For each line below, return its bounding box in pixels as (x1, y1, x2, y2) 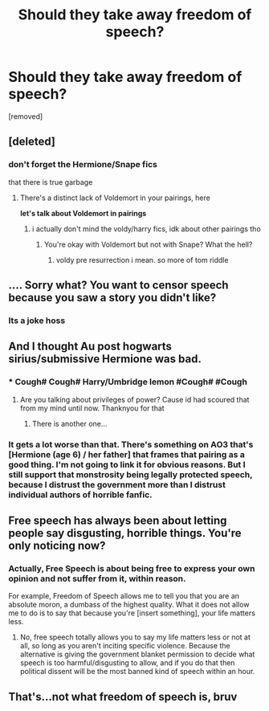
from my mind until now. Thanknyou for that (19, 403, 165, 413)
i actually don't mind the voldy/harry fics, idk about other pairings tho (31, 223, 261, 234)
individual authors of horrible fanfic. (8, 488, 153, 500)
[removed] (8, 111, 43, 121)
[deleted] (8, 135, 56, 149)
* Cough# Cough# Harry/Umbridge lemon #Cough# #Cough (8, 376, 247, 387)
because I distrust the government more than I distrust (8, 479, 226, 490)
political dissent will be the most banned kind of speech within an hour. (19, 667, 255, 676)
